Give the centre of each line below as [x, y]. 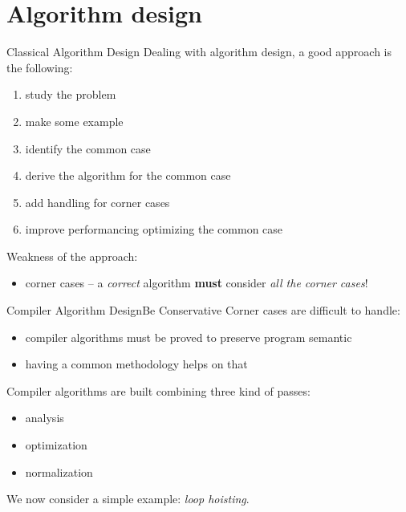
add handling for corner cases [97, 202]
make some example [74, 121]
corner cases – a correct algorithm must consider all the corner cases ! [197, 283]
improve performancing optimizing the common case [154, 229]
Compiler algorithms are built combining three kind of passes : [158, 390]
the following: [40, 67]
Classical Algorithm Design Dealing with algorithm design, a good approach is [199, 52]
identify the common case [88, 148]
